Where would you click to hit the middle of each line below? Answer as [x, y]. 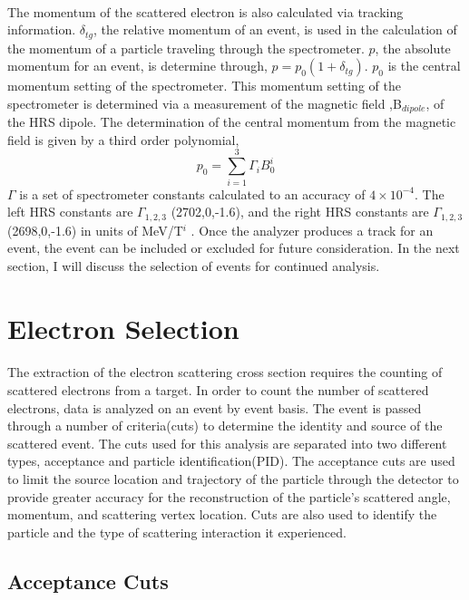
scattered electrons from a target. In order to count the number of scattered [218, 389]
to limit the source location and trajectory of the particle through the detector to [233, 478]
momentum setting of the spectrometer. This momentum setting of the [204, 86]
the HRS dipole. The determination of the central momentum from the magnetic [232, 122]
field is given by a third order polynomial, [123, 139]
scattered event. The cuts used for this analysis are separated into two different [227, 443]
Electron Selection [123, 328]
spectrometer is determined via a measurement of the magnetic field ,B [205, 103]
